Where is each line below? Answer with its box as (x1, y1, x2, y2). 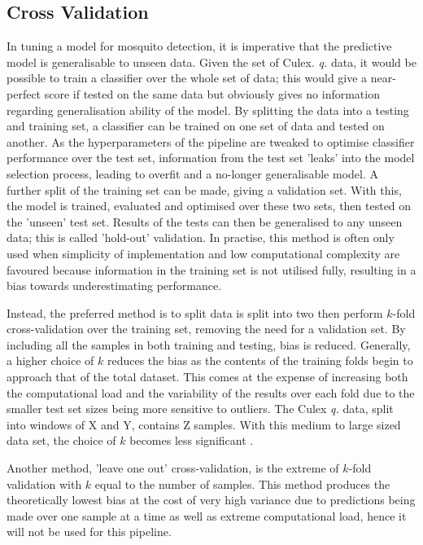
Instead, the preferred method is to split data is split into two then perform (7, 304, 383, 321)
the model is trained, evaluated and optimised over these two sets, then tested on (7, 197, 412, 214)
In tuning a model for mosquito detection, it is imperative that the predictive (7, 37, 392, 55)
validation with (7, 475, 82, 492)
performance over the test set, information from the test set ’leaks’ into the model (7, 149, 415, 166)
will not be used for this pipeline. (7, 523, 172, 540)
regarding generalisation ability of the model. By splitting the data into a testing (7, 101, 409, 118)
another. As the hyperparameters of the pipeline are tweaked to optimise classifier (7, 133, 415, 150)
